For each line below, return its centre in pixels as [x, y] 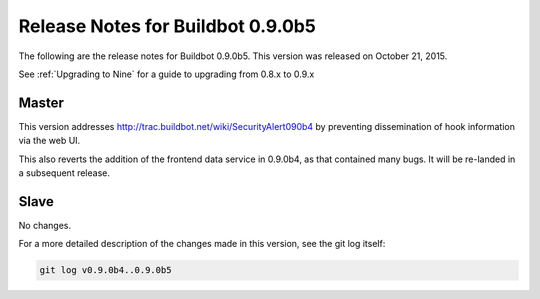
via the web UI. [49, 141]
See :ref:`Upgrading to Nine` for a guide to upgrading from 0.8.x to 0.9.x [166, 74]
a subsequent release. [64, 173]
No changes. [45, 225]
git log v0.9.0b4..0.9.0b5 [105, 270]
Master [41, 102]
